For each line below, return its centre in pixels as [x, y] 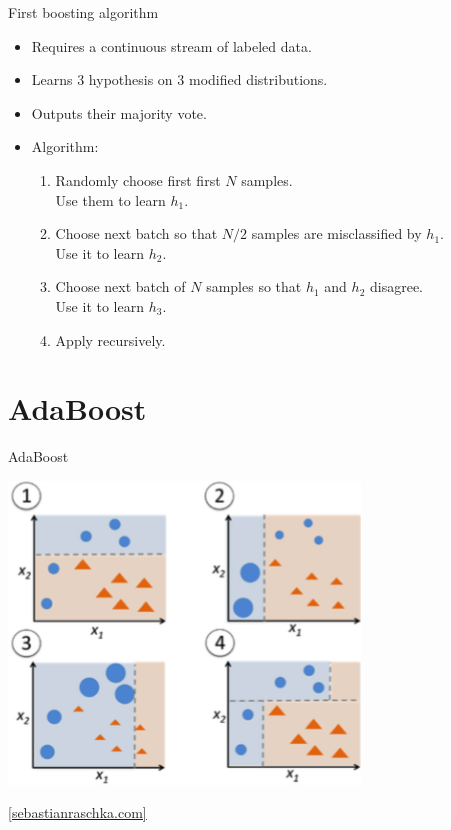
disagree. [397, 286]
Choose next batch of [120, 286]
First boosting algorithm [83, 12]
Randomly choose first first [138, 179]
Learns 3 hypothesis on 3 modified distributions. [179, 79]
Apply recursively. [110, 339]
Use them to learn [110, 199]
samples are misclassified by [336, 233]
